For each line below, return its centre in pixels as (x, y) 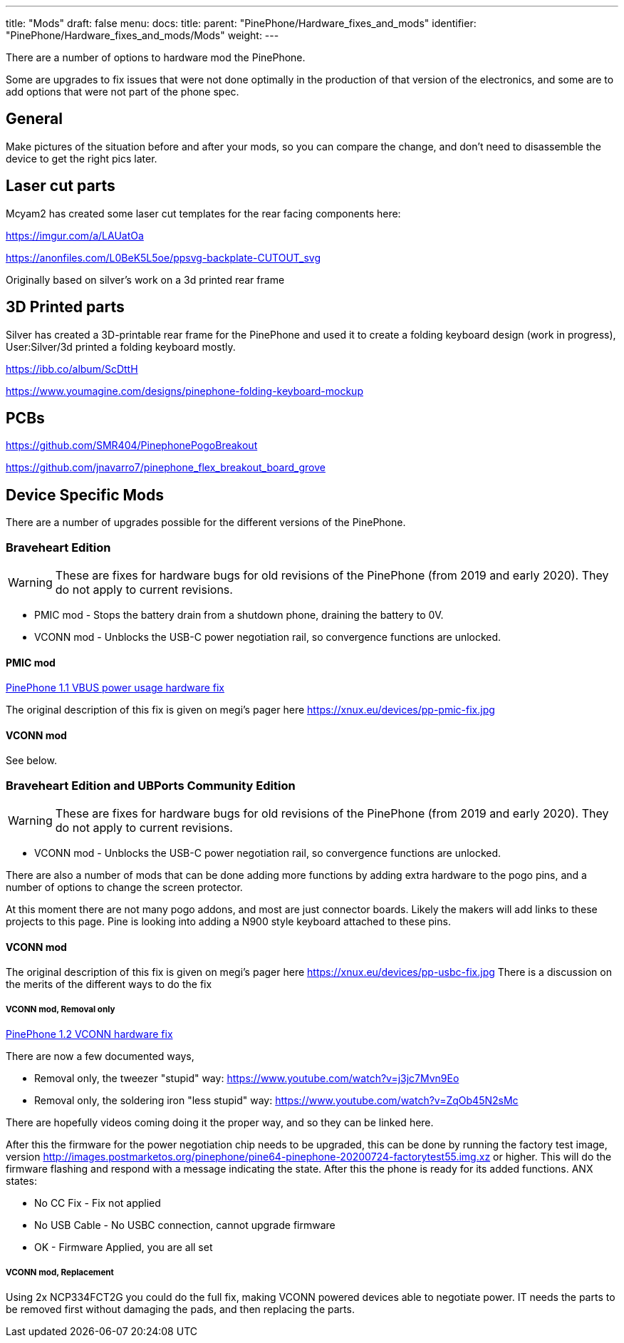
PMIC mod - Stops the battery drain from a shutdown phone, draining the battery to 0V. (239, 614)
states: (21, 1181)
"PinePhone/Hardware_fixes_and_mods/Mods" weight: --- (142, 35)
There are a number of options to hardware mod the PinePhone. (156, 57)
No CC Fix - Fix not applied (98, 1203)
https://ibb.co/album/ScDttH (72, 369)
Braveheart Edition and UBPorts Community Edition (151, 785)
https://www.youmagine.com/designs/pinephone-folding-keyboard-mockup (184, 391)
